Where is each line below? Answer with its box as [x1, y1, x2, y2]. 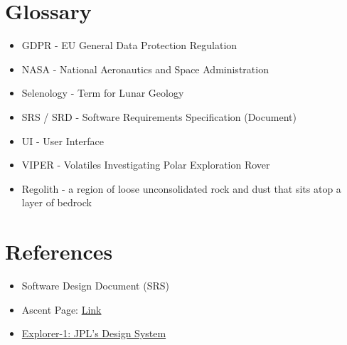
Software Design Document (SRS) [21, 278, 169, 292]
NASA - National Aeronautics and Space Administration [21, 61, 269, 76]
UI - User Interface [21, 133, 105, 148]
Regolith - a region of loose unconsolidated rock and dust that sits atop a [21, 181, 341, 196]
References [5, 237, 113, 266]
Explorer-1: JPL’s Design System [21, 326, 166, 341]
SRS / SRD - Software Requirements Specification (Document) [21, 109, 297, 124]
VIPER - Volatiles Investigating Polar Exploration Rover [21, 157, 270, 172]
